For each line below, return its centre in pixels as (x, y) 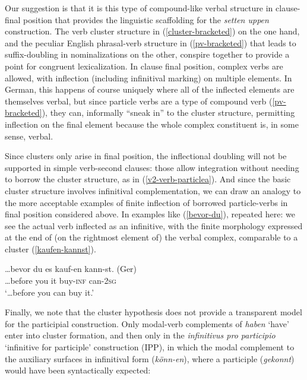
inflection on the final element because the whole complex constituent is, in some (152, 124)
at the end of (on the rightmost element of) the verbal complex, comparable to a (151, 237)
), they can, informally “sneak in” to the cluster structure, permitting (168, 113)
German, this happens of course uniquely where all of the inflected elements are (150, 89)
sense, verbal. (29, 136)
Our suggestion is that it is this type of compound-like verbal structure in (139, 8)
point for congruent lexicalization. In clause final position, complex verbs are (144, 66)
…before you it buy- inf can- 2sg (61, 281)
